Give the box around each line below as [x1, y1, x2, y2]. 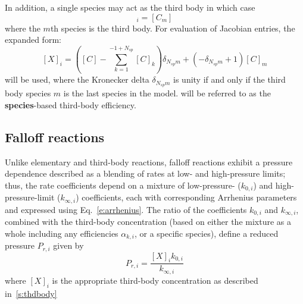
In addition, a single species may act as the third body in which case [5, 1, 255, 13]
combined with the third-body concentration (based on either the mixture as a [5, 215, 291, 228]
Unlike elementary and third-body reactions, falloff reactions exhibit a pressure [5, 155, 293, 168]
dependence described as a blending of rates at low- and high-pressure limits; [5, 167, 286, 180]
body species [5, 87, 51, 99]
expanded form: [5, 33, 61, 46]
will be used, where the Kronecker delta [5, 73, 149, 86]
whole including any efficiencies [5, 227, 118, 239]
